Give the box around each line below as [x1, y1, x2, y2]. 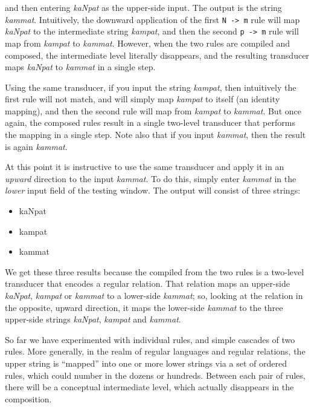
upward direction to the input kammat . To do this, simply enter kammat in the [5, 172, 296, 185]
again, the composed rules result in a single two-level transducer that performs [5, 116, 295, 129]
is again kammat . [5, 140, 68, 152]
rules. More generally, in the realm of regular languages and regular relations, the [5, 345, 306, 358]
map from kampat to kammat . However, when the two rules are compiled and [5, 36, 290, 49]
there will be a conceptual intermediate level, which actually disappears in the [5, 381, 294, 393]
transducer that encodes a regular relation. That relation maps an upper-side [5, 277, 290, 290]
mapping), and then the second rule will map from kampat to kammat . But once [5, 104, 301, 117]
